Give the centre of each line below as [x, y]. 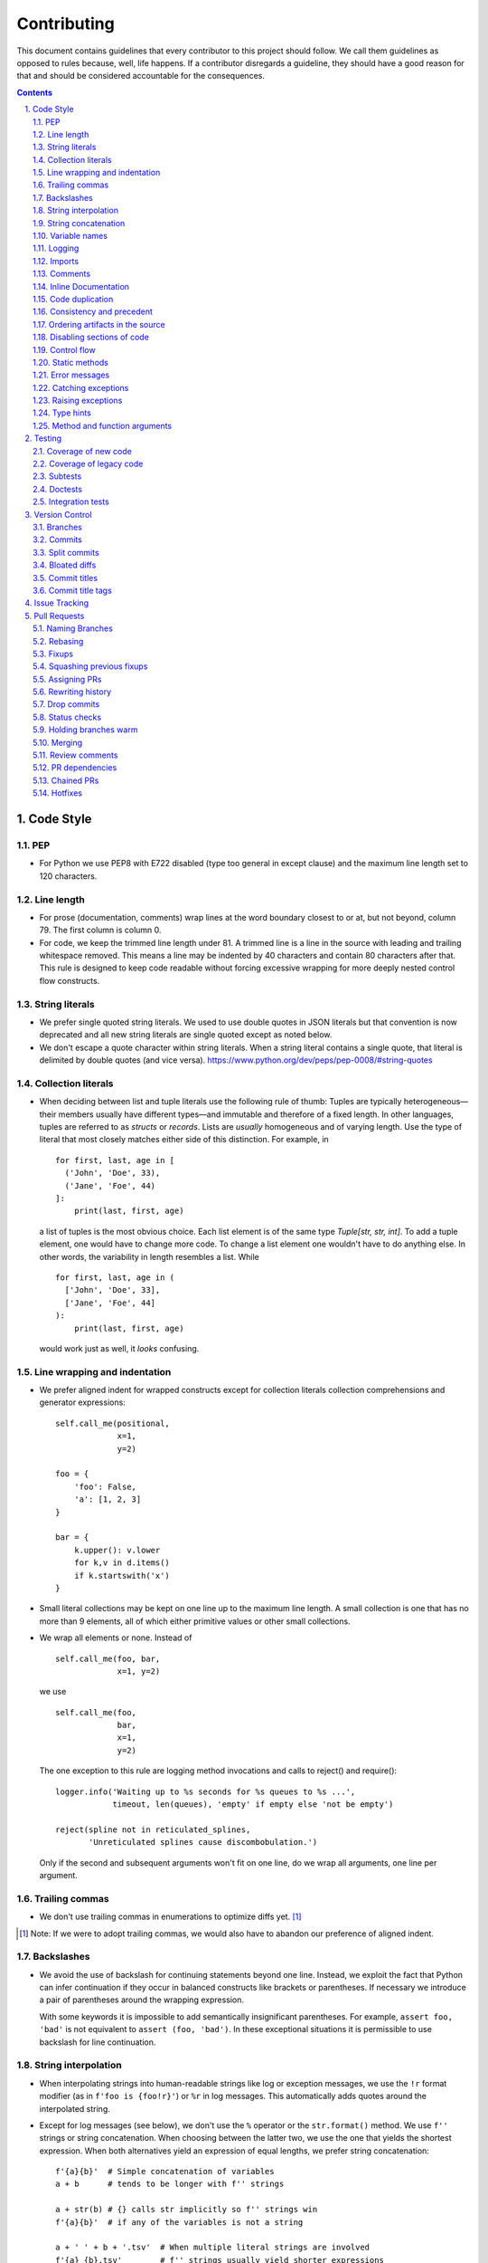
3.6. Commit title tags [72, 590]
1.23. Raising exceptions [78, 401]
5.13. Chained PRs [66, 780]
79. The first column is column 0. [100, 930]
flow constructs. [70, 980]
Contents [35, 92]
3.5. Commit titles [66, 578]
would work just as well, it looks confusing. [119, 1348]
